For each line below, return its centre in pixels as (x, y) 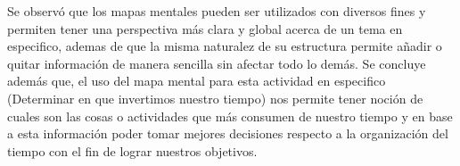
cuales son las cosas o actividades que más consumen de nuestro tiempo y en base (230, 116)
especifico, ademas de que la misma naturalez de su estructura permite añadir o (225, 46)
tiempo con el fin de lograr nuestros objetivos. (132, 150)
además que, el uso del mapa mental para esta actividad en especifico (197, 81)
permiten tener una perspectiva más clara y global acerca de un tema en (205, 28)
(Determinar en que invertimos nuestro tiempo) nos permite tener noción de (215, 98)
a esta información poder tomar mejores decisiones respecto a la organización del (228, 133)
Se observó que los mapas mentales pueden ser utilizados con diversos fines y (217, 11)
